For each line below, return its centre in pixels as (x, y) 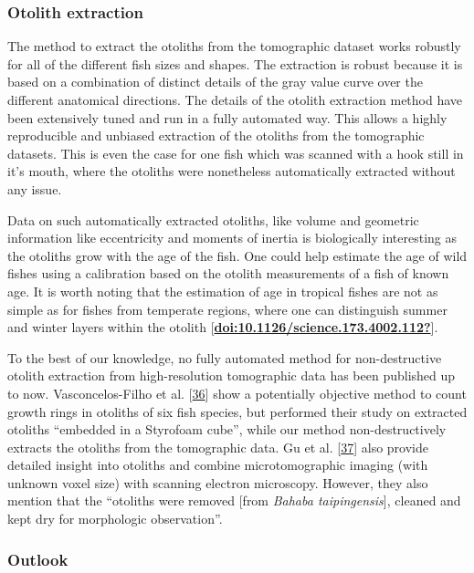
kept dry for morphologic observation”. (115, 519)
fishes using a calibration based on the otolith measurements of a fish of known (228, 273)
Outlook (38, 559)
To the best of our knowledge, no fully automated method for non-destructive (225, 357)
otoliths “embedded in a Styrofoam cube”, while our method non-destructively (227, 429)
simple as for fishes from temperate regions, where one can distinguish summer (227, 309)
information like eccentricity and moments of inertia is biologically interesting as (232, 238)
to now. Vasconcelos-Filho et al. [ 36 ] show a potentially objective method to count (237, 393)
